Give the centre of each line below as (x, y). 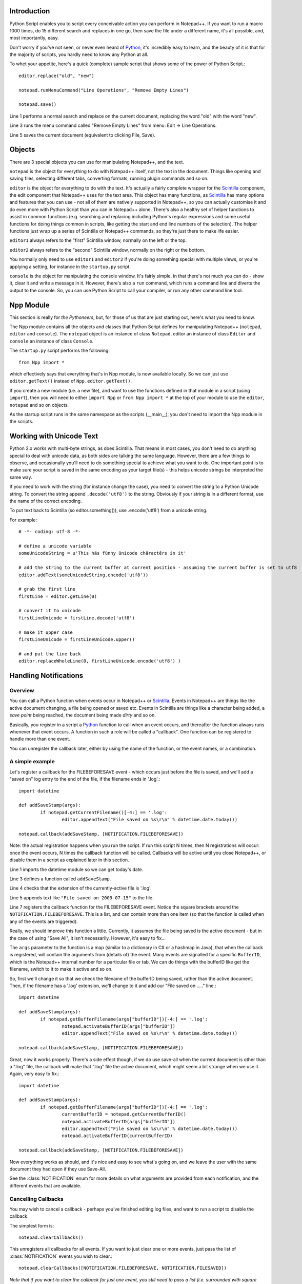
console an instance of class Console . (52, 341)
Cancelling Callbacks (36, 1199)
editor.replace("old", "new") (57, 75)
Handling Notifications (46, 676)
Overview (22, 690)
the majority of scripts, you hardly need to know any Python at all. (79, 54)
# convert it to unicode (50, 611)
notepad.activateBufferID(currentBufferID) (117, 1136)
